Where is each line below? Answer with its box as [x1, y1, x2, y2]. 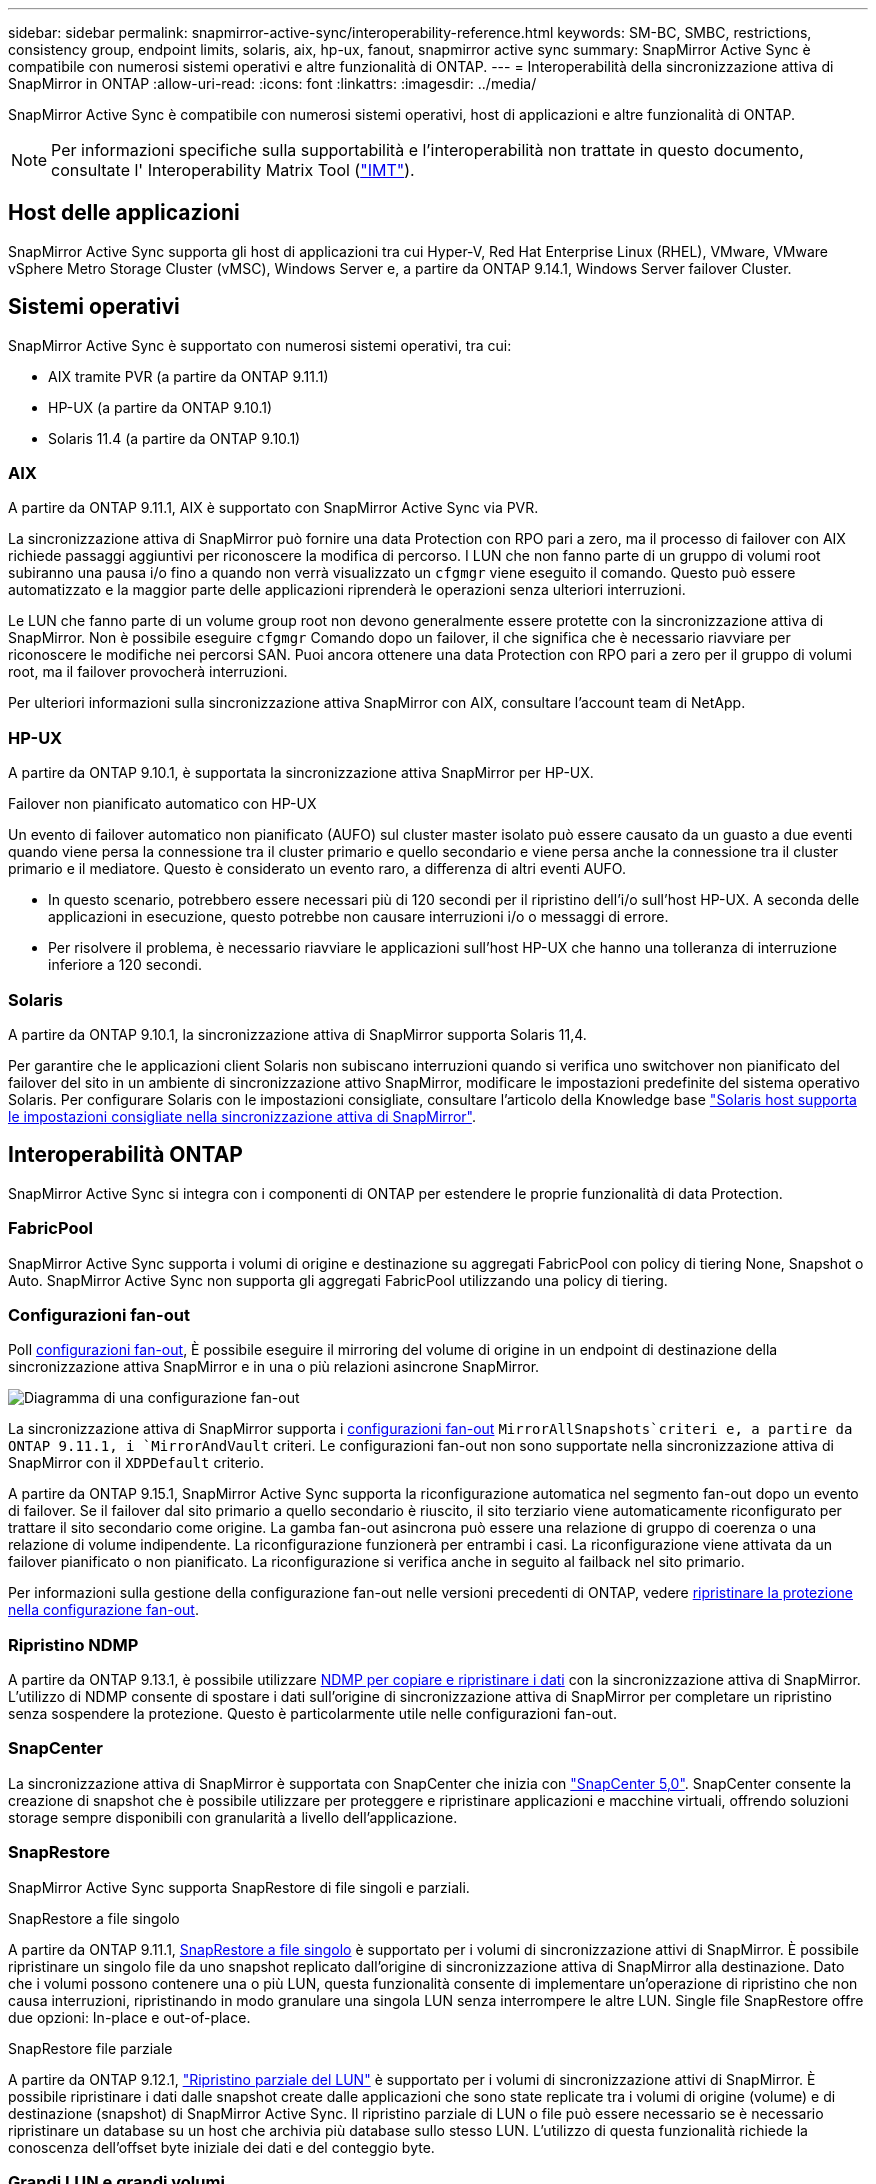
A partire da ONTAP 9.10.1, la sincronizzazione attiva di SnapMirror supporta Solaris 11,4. [8, 1025, 587, 1043]
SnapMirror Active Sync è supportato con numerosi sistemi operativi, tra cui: [8, 336, 512, 354]
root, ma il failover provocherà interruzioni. [8, 663, 288, 681]
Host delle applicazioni [8, 200, 240, 226]
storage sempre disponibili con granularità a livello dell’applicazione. [8, 1808, 458, 1826]
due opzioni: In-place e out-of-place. [8, 2008, 251, 2026]
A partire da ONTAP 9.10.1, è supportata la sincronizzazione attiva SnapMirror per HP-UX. [8, 764, 594, 782]
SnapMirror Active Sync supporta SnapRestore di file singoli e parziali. [8, 1878, 470, 1896]
